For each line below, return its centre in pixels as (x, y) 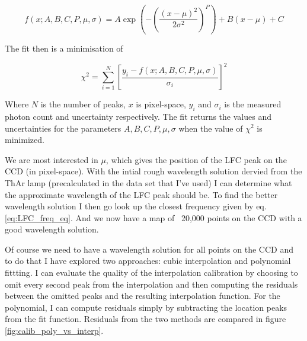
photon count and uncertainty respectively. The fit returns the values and (138, 116)
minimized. (25, 140)
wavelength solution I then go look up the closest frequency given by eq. (136, 206)
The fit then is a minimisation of (64, 48)
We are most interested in (52, 159)
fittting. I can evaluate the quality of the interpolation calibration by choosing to (151, 273)
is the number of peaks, (83, 104)
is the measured (253, 104)
